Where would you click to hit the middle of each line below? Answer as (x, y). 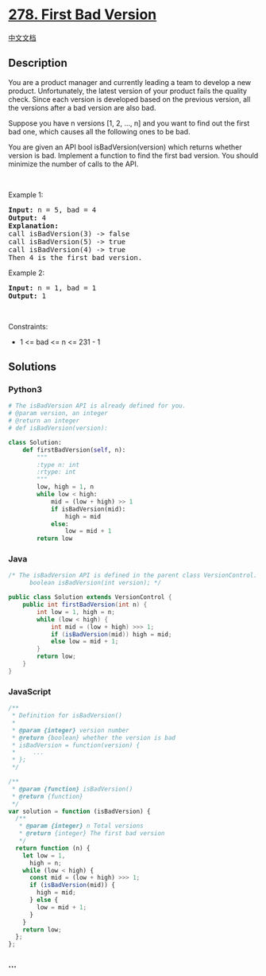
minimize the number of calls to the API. (73, 164)
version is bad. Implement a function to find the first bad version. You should (133, 155)
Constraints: (28, 326)
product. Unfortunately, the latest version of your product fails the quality (128, 91)
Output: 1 (27, 296)
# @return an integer (44, 421)
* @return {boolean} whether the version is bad (94, 737)
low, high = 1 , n (65, 487)
